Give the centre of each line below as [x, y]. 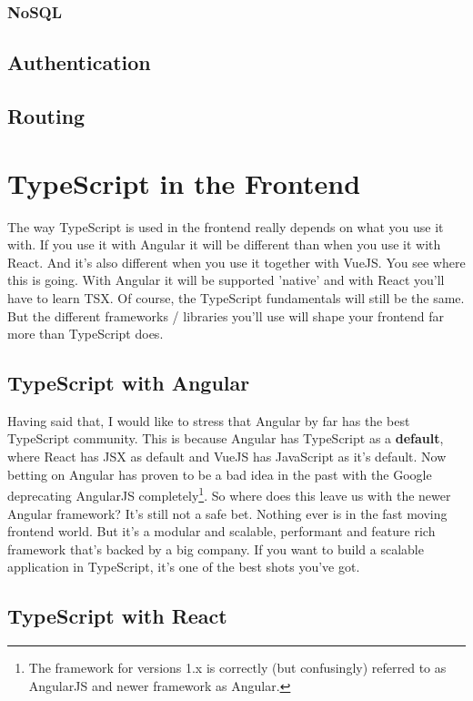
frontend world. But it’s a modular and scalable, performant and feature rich [221, 531]
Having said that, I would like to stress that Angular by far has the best [209, 420]
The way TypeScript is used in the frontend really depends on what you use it [226, 226]
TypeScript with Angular [129, 383]
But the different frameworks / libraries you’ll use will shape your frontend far [226, 315]
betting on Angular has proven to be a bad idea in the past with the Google [220, 474]
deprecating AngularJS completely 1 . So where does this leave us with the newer [229, 494]
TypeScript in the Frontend [184, 183]
